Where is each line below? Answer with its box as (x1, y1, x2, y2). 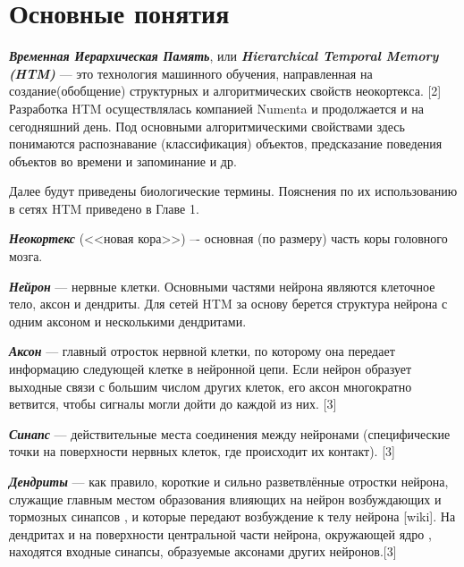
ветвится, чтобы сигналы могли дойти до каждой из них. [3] (9, 394, 337, 413)
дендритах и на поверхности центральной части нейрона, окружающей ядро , (9, 524, 432, 543)
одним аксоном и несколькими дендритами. (9, 311, 247, 330)
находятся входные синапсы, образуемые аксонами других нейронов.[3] (9, 542, 397, 561)
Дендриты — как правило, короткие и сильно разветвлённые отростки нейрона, (9, 472, 449, 490)
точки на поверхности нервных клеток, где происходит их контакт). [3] (9, 442, 395, 461)
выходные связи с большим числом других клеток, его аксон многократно (9, 377, 412, 395)
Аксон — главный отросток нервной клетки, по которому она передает (9, 342, 395, 360)
